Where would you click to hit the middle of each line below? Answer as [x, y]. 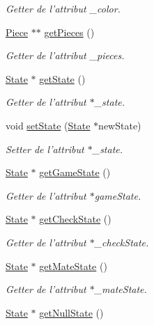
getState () [62, 78]
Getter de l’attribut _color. [63, 8]
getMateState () [73, 265]
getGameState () [75, 172]
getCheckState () [75, 219]
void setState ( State [48, 125]
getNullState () [71, 312]
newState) [120, 125]
